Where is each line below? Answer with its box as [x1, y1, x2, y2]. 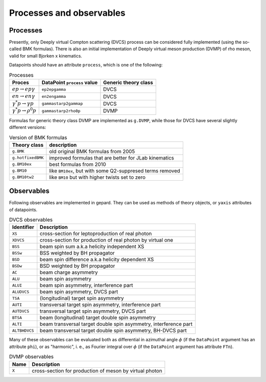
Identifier [12, 224, 34, 231]
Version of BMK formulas [9, 134, 67, 141]
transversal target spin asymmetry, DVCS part [39, 308, 146, 315]
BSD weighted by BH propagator [39, 262, 115, 269]
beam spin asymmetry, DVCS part [39, 288, 118, 295]
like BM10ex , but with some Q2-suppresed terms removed [49, 167, 180, 174]
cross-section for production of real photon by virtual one [39, 237, 173, 244]
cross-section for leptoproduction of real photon [39, 230, 152, 237]
